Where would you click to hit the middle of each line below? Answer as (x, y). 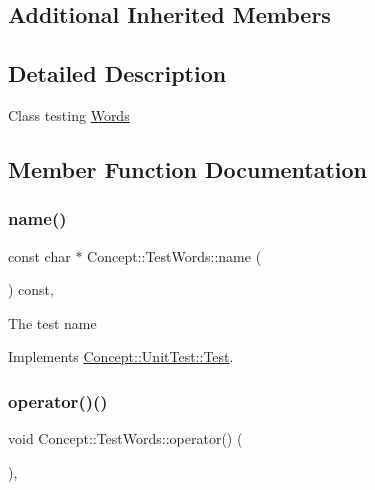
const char (39, 255)
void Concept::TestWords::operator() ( (125, 438)
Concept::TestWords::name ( (174, 255)
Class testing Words (69, 114)
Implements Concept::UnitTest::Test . (121, 356)
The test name (52, 322)
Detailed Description (117, 73)
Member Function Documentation (188, 168)
